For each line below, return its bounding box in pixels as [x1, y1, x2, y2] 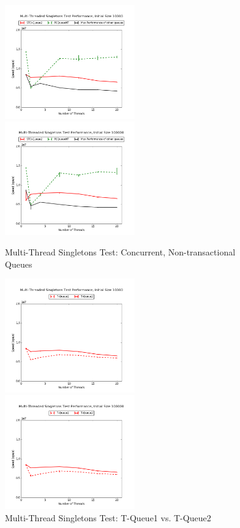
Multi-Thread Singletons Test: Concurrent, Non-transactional [5, 246, 236, 258]
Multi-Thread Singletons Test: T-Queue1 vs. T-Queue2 [5, 511, 211, 524]
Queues [5, 257, 32, 270]
